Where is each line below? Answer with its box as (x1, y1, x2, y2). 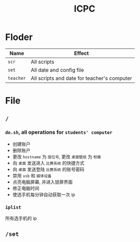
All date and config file (31, 66, 84, 73)
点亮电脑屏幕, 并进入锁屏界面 (12, 179, 73, 185)
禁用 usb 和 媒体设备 (12, 172, 52, 178)
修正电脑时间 (12, 185, 39, 191)
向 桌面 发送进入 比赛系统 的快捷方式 (12, 160, 85, 166)
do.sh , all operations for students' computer (5, 129, 113, 136)
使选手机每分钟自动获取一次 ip (12, 191, 76, 198)
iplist (5, 204, 22, 210)
